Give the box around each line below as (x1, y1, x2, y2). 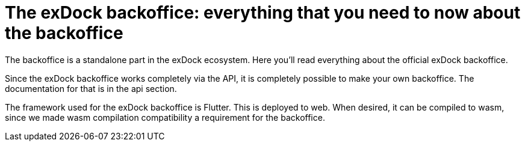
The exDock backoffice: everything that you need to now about (5, 2, 521, 23)
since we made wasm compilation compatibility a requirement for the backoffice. (5, 112, 325, 123)
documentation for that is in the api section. (5, 83, 177, 94)
